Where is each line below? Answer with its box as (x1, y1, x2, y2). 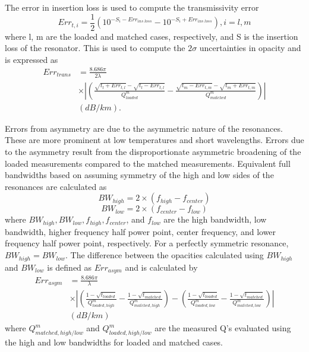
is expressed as (5, 53, 58, 65)
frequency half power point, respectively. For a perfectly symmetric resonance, (5, 237, 289, 249)
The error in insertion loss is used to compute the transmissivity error (5, 1, 259, 13)
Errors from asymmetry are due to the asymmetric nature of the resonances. (5, 122, 283, 134)
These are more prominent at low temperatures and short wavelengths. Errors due (5, 134, 304, 146)
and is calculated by (125, 261, 198, 273)
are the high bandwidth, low (163, 213, 267, 226)
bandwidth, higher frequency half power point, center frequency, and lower (5, 225, 276, 237)
